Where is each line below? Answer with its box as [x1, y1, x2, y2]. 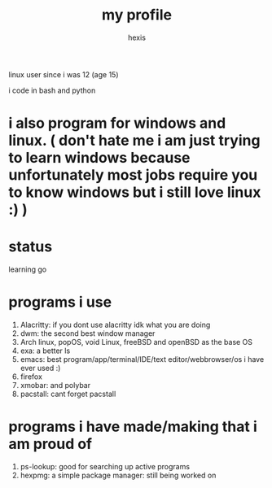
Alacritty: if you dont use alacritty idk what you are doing [20, 320, 211, 329]
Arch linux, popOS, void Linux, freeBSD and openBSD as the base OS [20, 338, 253, 346]
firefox [20, 372, 43, 381]
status [8, 237, 53, 256]
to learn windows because [8, 149, 191, 168]
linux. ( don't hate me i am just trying [8, 132, 261, 150]
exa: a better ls [20, 346, 71, 355]
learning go [8, 264, 47, 274]
